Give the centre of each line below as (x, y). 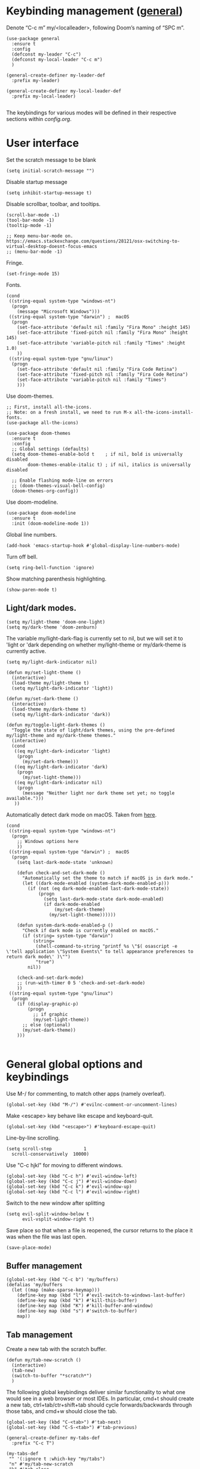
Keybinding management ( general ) (95, 11)
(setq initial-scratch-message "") (50, 171)
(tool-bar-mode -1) (30, 220)
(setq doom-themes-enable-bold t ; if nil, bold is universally (97, 454)
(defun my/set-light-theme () (44, 672)
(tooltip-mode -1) (29, 225)
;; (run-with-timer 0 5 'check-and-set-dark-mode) (81, 983)
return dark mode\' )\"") (38, 957)
